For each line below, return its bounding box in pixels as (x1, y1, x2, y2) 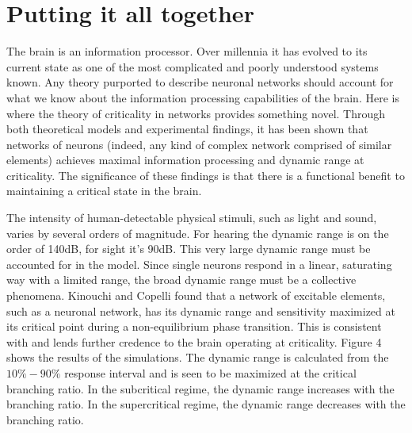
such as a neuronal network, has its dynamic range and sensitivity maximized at (6, 302, 395, 319)
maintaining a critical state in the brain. (6, 182, 202, 199)
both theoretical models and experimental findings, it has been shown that (6, 121, 368, 137)
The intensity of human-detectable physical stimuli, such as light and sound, (6, 209, 377, 226)
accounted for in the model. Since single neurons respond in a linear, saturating (6, 255, 392, 272)
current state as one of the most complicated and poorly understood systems (6, 58, 379, 75)
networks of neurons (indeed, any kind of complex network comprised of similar (6, 136, 392, 152)
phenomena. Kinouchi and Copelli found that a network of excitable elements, (6, 287, 386, 304)
